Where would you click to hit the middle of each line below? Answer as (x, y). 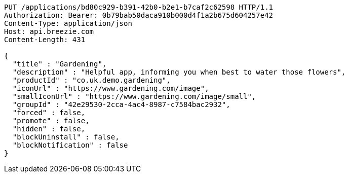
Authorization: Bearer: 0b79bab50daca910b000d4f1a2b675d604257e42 (139, 15)
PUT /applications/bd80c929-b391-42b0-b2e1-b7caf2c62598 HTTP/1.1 (139, 7)
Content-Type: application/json (68, 23)
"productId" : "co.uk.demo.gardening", (91, 80)
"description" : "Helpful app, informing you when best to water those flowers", (179, 72)
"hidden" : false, (49, 129)
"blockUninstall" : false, (66, 137)
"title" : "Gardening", (60, 64)
